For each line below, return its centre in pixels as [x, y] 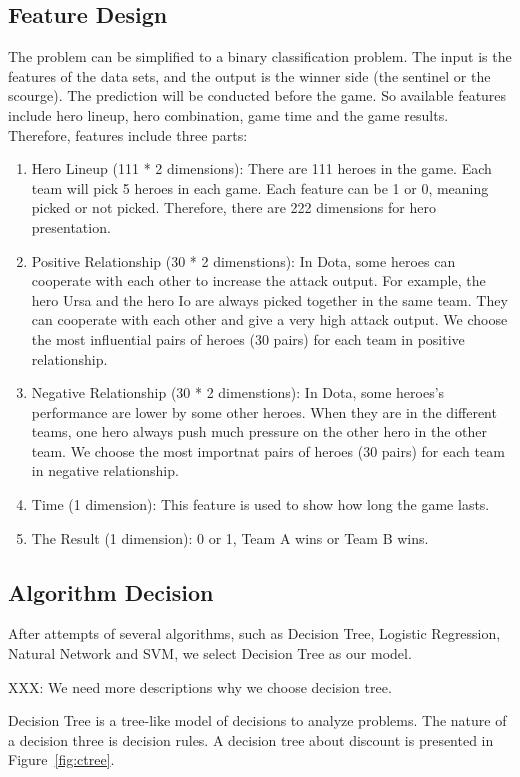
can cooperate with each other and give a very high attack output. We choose [269, 319]
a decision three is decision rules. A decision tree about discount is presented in [251, 739]
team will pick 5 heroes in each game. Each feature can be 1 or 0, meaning [260, 187]
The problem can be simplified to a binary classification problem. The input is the [260, 56]
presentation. [71, 226]
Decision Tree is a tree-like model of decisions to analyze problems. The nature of [257, 720]
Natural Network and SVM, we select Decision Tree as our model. [210, 653]
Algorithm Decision [111, 591]
